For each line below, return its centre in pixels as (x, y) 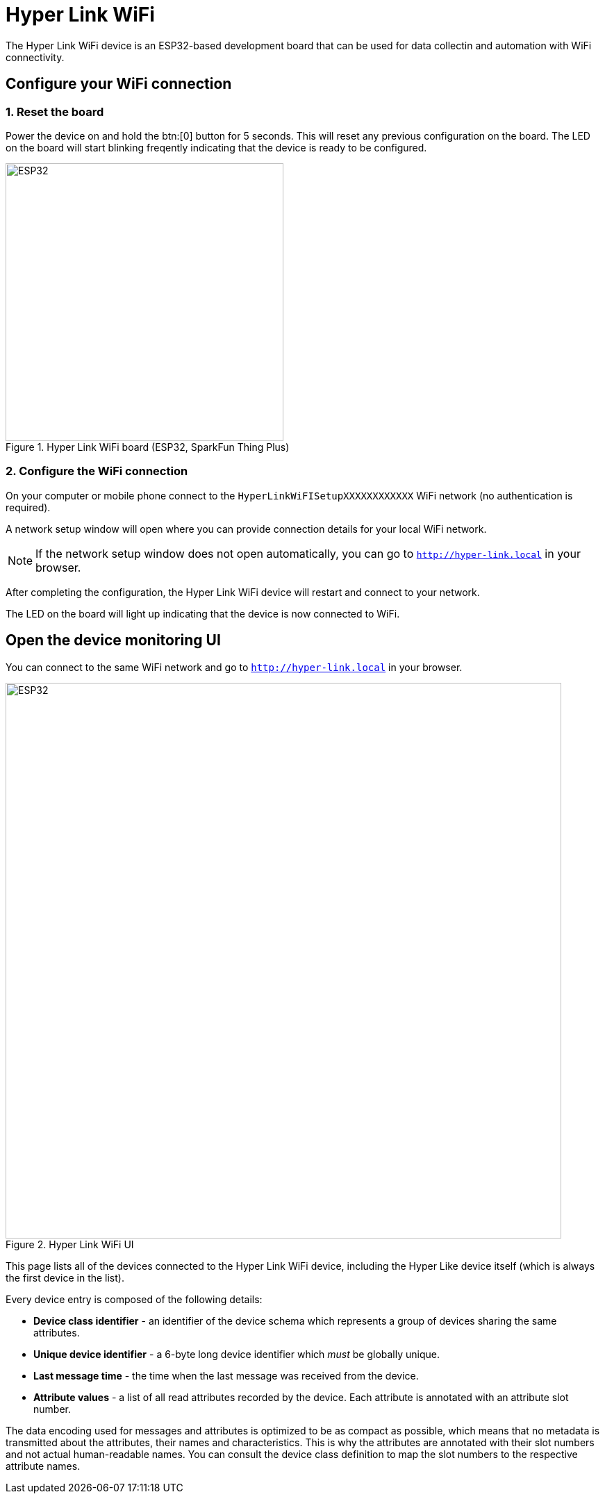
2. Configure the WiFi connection (97, 471)
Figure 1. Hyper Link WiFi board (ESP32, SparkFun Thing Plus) (148, 447)
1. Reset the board (55, 111)
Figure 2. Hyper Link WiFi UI (70, 1244)
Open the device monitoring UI (113, 640)
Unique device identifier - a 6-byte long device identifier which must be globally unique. (237, 1354)
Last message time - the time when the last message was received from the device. (226, 1375)
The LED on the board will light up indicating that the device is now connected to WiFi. (203, 613)
